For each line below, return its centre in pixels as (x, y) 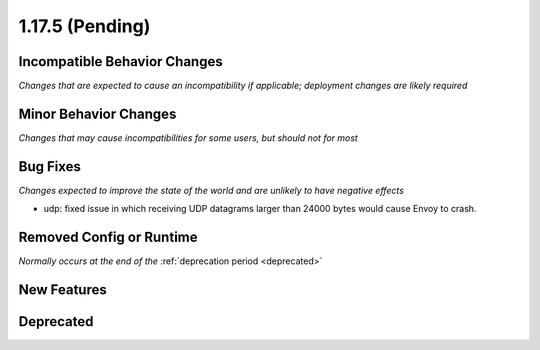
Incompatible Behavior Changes (121, 61)
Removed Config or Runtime (108, 237)
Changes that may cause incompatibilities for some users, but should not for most (188, 137)
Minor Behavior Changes (97, 113)
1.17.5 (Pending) (84, 26)
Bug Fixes (50, 166)
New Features (62, 289)
